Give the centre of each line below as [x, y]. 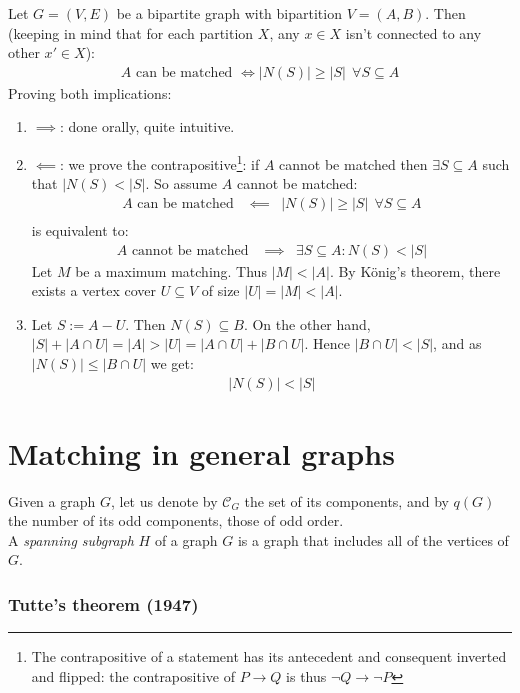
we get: [172, 362]
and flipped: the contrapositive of [133, 675]
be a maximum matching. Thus [171, 270]
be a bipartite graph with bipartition [229, 13]
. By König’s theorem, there [415, 270]
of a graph [186, 539]
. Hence [327, 343]
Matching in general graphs [201, 452]
